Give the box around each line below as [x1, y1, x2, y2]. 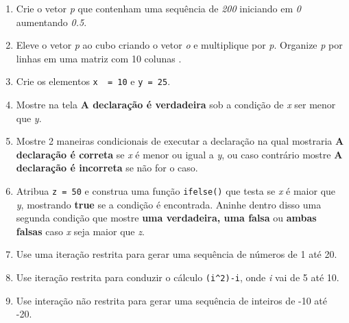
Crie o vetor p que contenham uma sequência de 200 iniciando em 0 [16, 1, 301, 15]
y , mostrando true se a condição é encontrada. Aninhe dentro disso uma [16, 197, 322, 211]
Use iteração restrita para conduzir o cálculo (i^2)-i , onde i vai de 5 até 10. [16, 270, 339, 285]
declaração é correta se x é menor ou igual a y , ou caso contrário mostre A [16, 147, 343, 161]
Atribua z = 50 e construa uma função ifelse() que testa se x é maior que [16, 184, 336, 198]
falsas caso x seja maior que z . [16, 224, 145, 238]
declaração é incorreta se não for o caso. [16, 160, 198, 175]
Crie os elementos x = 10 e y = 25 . [16, 74, 171, 88]
